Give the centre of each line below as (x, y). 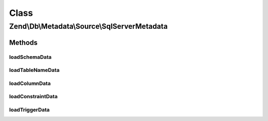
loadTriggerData (29, 110)
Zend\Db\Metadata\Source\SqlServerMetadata (89, 26)
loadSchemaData (31, 57)
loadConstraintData (33, 97)
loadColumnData (30, 83)
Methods (23, 42)
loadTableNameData (34, 70)
